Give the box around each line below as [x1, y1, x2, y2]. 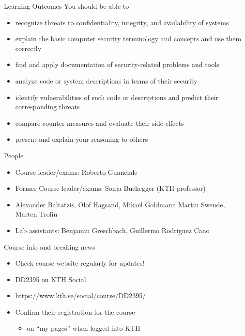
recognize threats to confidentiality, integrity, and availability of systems [15, 17, 229, 27]
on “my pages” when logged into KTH [27, 323, 140, 333]
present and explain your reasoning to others [15, 134, 148, 144]
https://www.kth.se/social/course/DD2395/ [15, 290, 146, 301]
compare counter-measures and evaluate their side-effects [15, 118, 184, 128]
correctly [15, 43, 42, 53]
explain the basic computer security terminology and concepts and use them [15, 34, 242, 44]
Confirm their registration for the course [15, 306, 135, 317]
